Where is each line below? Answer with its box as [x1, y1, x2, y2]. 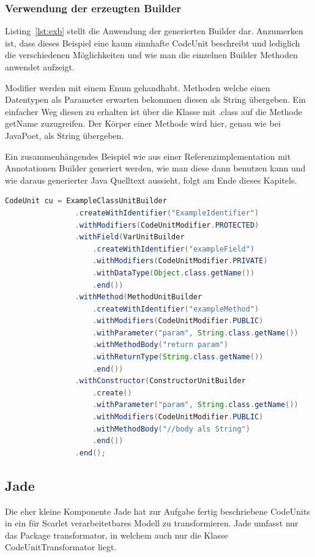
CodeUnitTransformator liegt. [5, 540, 117, 553]
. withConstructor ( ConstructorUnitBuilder [75, 376, 246, 386]
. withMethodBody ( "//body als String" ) [92, 424, 250, 433]
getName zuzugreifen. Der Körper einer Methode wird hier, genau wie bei [5, 117, 281, 130]
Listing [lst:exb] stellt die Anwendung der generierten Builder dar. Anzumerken [5, 24, 303, 37]
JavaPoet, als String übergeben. [5, 129, 124, 141]
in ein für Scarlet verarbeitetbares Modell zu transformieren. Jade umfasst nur [5, 517, 298, 529]
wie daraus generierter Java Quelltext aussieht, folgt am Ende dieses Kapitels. [5, 173, 297, 186]
